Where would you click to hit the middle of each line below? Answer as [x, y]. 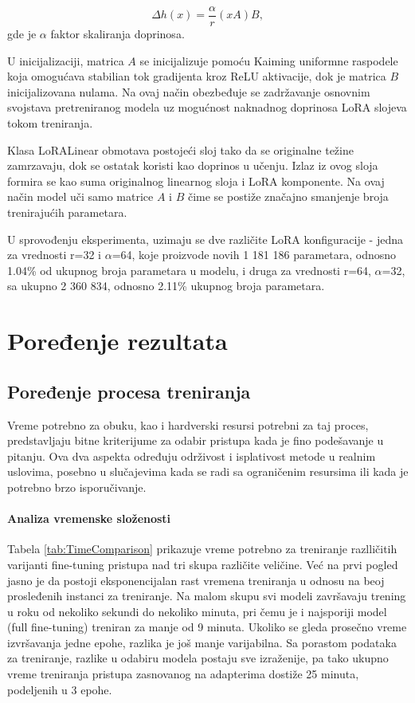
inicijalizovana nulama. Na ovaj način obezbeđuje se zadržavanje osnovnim [189, 91]
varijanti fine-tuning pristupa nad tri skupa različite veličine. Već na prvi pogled [203, 564]
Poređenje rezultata [117, 341]
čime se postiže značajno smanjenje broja [288, 196]
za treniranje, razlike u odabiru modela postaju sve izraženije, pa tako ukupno [198, 658]
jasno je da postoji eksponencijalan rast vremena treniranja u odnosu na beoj [196, 580]
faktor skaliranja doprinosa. [117, 34]
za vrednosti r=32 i [54, 255]
